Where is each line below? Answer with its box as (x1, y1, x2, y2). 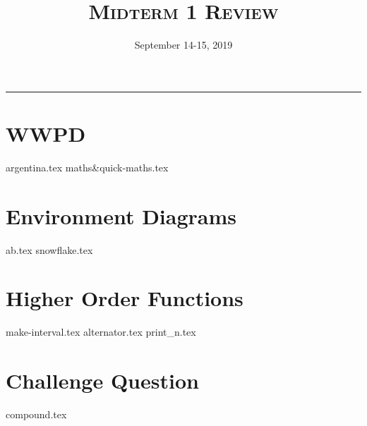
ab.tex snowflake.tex (6, 242, 93, 257)
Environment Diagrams (6, 201, 237, 230)
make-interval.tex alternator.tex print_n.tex (6, 324, 196, 339)
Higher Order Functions (6, 284, 243, 312)
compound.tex (6, 407, 67, 421)
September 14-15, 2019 (134, 37, 233, 52)
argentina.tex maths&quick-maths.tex (6, 159, 169, 174)
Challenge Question (6, 366, 199, 395)
